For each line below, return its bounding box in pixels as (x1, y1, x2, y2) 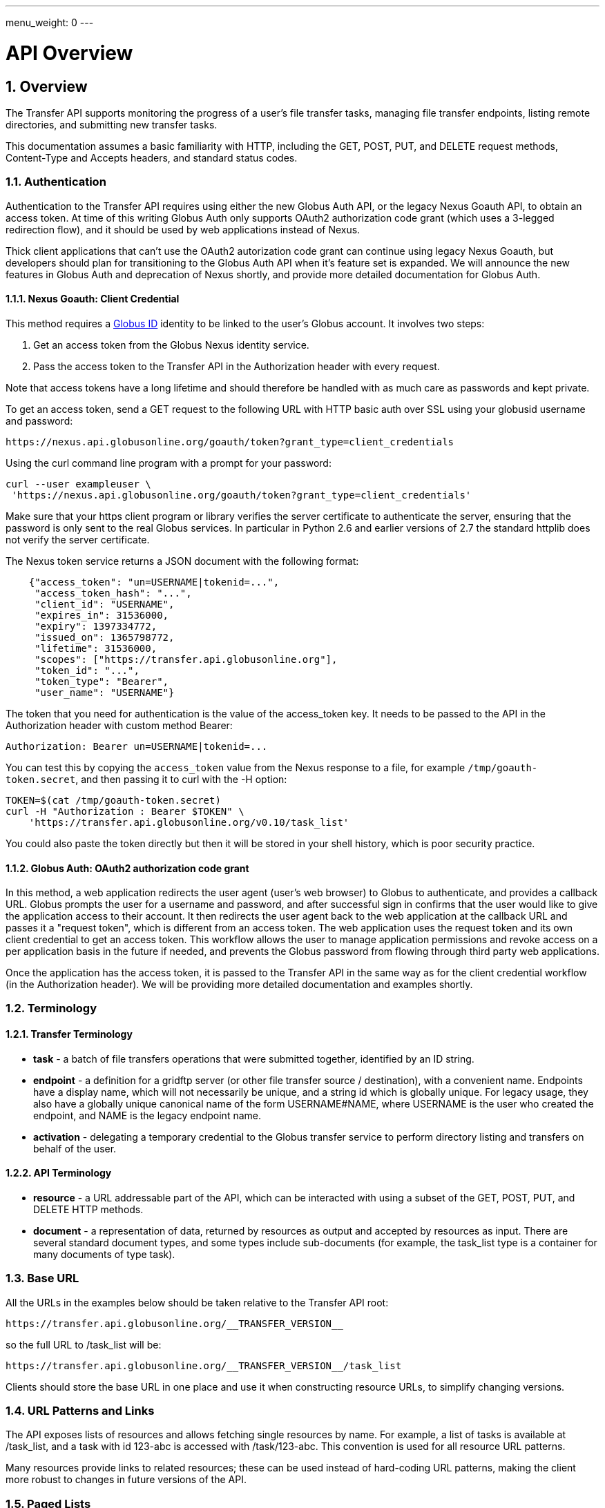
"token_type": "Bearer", (35, 675, 169, 687)
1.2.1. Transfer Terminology (6, 1028, 133, 1041)
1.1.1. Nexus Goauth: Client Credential (6, 293, 180, 305)
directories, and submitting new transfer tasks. (6, 118, 218, 130)
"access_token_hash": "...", (35, 587, 192, 599)
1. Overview (6, 77, 88, 95)
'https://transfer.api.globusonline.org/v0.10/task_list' (28, 816, 349, 828)
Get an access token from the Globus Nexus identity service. (33, 338, 309, 351)
